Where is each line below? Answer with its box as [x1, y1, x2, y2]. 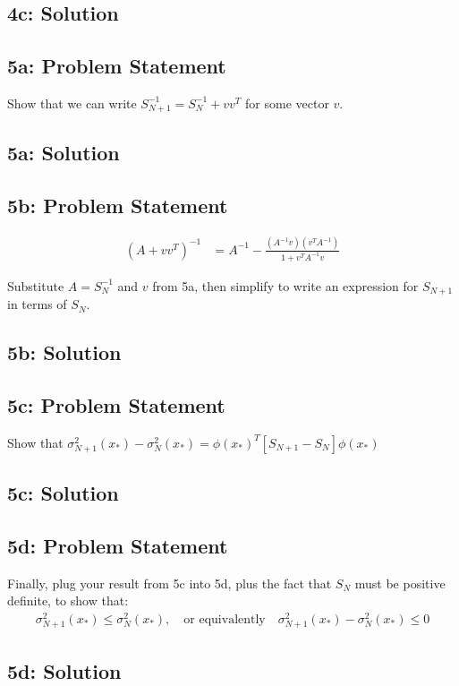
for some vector [245, 93, 329, 112]
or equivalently [183, 613, 266, 626]
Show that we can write [7, 93, 137, 112]
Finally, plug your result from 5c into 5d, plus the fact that [7, 573, 332, 592]
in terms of [7, 295, 67, 313]
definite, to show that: [7, 591, 129, 610]
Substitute [7, 276, 64, 295]
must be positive [354, 573, 446, 592]
